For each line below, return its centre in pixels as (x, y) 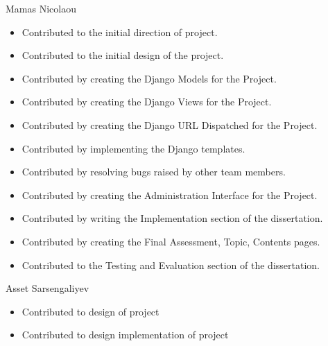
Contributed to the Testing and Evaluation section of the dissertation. (171, 265)
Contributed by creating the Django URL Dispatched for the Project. (170, 124)
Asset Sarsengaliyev (48, 288)
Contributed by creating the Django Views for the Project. (147, 102)
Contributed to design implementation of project (125, 335)
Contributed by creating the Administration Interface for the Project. (170, 194)
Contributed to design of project (90, 311)
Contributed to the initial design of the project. (123, 55)
